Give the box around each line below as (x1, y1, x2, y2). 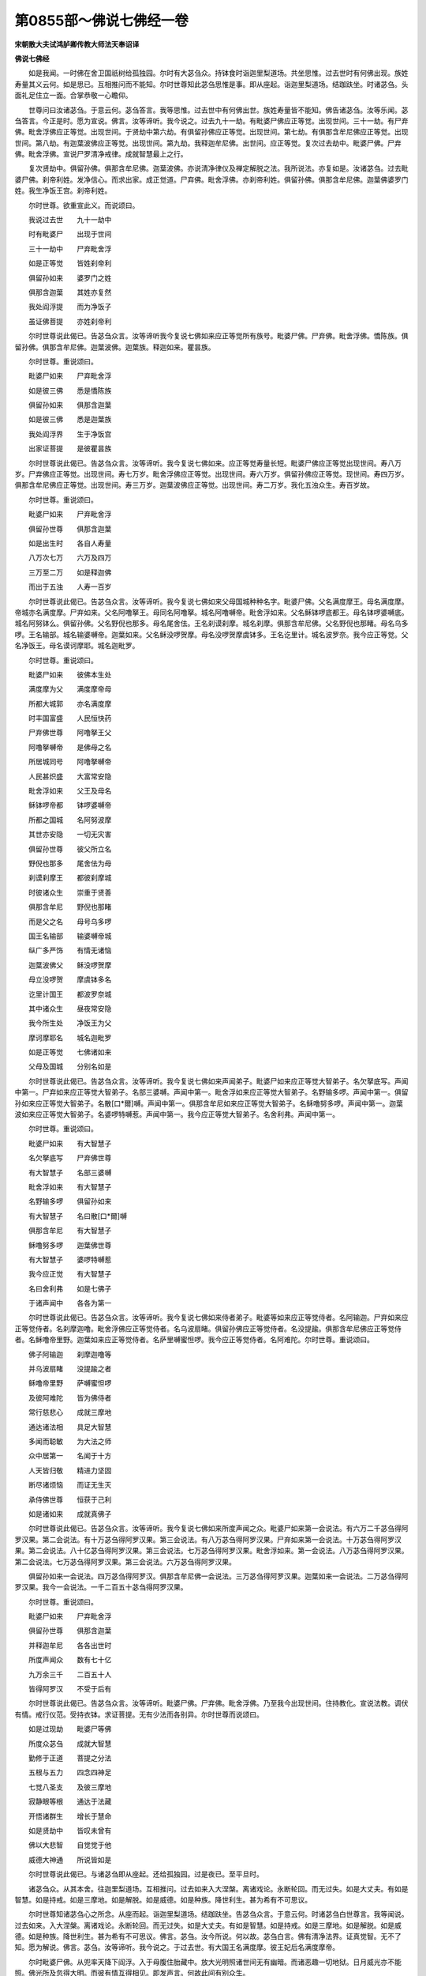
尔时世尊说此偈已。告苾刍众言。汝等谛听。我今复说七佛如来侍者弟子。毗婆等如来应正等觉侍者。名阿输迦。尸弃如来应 (28, 1313, 409, 1322)
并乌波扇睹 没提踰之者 (28, 1364, 112, 1374)
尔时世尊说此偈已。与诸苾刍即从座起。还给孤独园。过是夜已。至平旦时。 (28, 1869, 263, 1879)
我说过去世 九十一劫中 (28, 215, 112, 224)
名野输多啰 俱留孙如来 (28, 1197, 112, 1206)
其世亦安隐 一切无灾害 (28, 830, 112, 839)
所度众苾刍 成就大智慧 (28, 1739, 112, 1748)
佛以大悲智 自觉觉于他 (28, 1840, 112, 1850)
